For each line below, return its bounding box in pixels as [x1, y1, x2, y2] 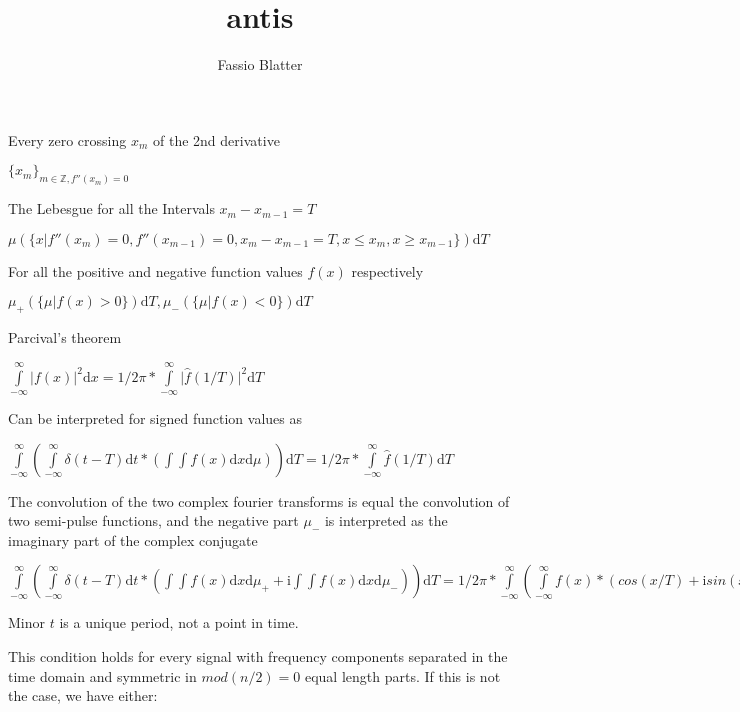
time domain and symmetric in [8, 665, 197, 686]
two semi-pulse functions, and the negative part [8, 510, 299, 531]
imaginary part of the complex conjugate [8, 529, 258, 550]
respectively [351, 260, 424, 281]
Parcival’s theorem [8, 327, 122, 348]
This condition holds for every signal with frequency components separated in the [8, 645, 508, 666]
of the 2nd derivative [153, 129, 280, 150]
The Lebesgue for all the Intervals [8, 198, 215, 219]
